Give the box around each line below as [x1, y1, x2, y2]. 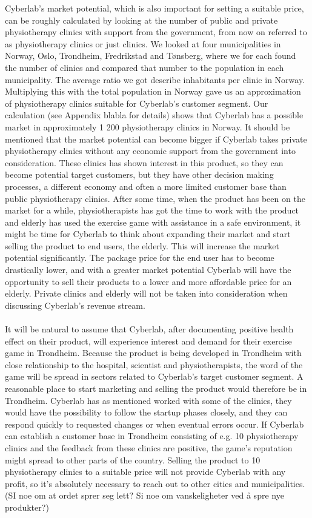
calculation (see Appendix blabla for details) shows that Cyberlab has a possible [5, 109, 304, 121]
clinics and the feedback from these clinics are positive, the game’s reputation [5, 441, 293, 454]
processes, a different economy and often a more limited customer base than [5, 180, 287, 192]
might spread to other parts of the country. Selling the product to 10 [5, 453, 261, 466]
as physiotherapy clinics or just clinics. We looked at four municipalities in [5, 37, 281, 50]
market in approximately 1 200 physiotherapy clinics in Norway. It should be [5, 120, 290, 133]
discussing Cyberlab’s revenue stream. [5, 298, 145, 311]
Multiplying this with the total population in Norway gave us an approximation [5, 85, 301, 98]
